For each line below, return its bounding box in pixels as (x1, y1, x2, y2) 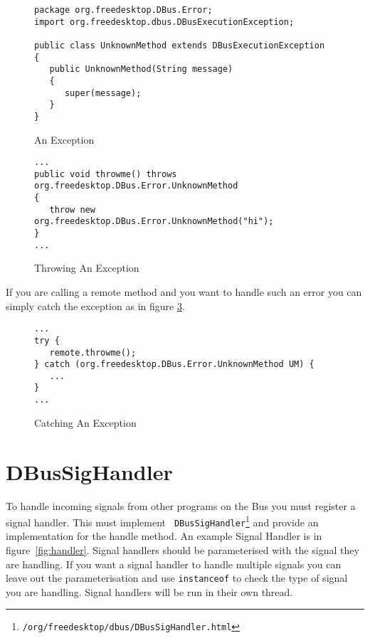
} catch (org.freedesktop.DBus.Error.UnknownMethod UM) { (34, 359, 314, 370)
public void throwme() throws (34, 169, 177, 179)
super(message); (64, 87, 142, 98)
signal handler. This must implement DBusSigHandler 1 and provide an (6, 513, 319, 529)
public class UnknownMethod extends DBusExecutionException (34, 40, 325, 50)
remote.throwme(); (49, 347, 137, 358)
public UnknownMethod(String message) (49, 64, 233, 75)
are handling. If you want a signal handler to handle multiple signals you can (6, 556, 342, 571)
